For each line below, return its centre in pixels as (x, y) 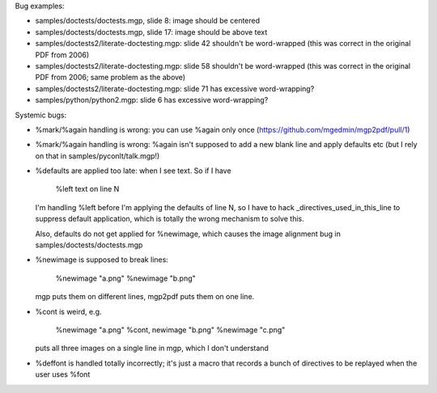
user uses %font (63, 374)
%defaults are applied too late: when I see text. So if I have (133, 171)
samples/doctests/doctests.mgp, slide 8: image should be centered (148, 21)
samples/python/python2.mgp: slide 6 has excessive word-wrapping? (152, 100)
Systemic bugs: (41, 115)
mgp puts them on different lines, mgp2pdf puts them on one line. (145, 297)
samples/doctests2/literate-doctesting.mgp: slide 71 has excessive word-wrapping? (175, 88)
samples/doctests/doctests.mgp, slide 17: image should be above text (151, 32)
